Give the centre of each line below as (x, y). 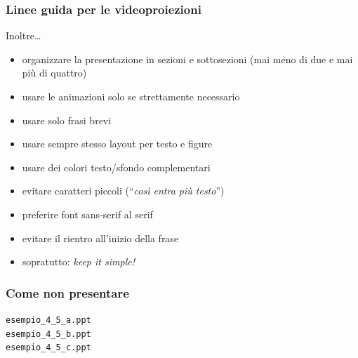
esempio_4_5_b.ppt (48, 334)
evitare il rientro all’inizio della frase (100, 238)
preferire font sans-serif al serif (87, 214)
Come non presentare (67, 292)
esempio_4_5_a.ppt (48, 320)
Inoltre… (24, 35)
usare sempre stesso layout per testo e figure (117, 144)
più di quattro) (54, 73)
